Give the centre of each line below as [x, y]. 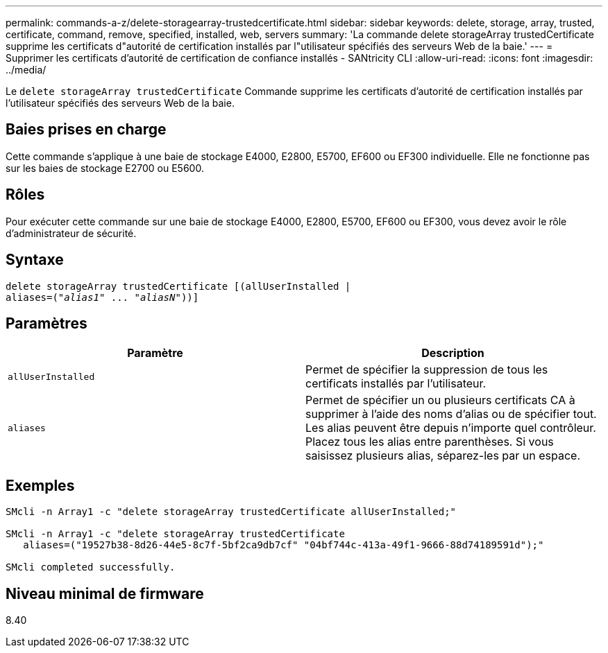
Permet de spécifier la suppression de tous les [427, 370]
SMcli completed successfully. [91, 567]
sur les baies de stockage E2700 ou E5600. [105, 168]
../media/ [26, 70]
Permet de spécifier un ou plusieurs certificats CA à [440, 400]
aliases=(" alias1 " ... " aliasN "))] [102, 297]
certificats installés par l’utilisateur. [396, 384]
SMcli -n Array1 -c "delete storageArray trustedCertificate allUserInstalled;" [231, 512]
